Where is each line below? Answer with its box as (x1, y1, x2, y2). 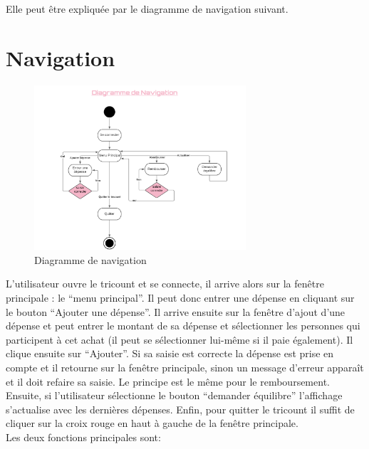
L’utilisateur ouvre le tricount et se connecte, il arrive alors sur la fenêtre (6, 276, 324, 291)
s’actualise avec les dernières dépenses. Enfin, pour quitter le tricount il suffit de (6, 401, 355, 416)
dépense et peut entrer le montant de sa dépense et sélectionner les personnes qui (6, 318, 360, 333)
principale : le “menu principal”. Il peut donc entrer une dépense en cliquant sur (6, 290, 355, 305)
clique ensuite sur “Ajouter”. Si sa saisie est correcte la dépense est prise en (6, 346, 334, 361)
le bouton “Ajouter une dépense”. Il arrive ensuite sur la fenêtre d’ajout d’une (6, 304, 345, 319)
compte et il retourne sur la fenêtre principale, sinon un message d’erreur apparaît (6, 360, 364, 375)
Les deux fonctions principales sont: (6, 430, 161, 445)
